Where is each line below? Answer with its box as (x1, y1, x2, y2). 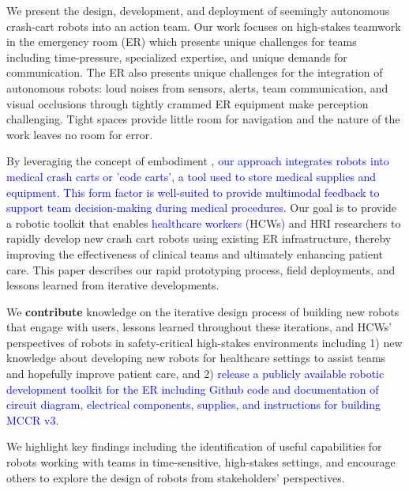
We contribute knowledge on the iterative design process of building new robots (6, 303, 400, 319)
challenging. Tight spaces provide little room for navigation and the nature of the (6, 111, 400, 127)
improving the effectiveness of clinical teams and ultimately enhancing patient (6, 245, 384, 262)
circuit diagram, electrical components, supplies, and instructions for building (6, 396, 381, 413)
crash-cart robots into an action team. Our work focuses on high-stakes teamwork (6, 17, 401, 34)
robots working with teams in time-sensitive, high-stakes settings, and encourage (6, 454, 396, 470)
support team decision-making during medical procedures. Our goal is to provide (6, 199, 397, 216)
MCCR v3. (6, 411, 59, 428)
